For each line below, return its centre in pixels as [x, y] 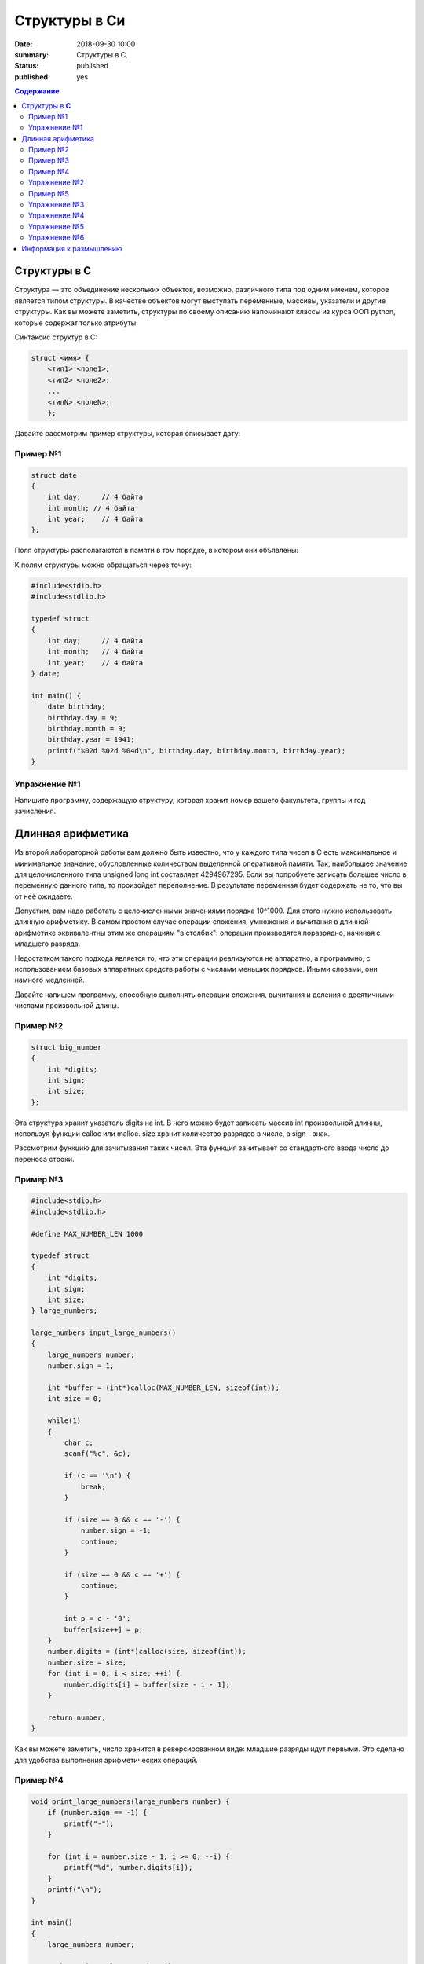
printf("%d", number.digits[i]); [128, 1867]
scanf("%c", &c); [97, 1454]
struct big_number [66, 1047]
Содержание [37, 91]
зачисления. [35, 811]
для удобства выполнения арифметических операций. [106, 1760]
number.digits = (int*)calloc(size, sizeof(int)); [147, 1651]
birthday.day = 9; [83, 718]
